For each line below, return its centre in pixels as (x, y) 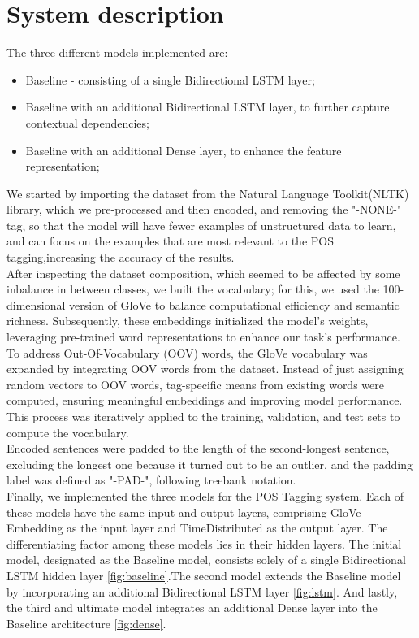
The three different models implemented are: (117, 52)
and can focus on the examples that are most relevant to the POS (170, 241)
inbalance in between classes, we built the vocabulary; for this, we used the (193, 289)
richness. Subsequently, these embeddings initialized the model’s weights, (188, 321)
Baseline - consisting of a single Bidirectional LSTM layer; (170, 79)
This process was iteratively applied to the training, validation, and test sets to (203, 416)
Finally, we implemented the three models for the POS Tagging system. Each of (205, 495)
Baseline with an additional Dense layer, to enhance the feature (184, 150)
